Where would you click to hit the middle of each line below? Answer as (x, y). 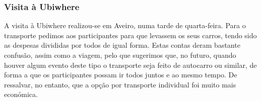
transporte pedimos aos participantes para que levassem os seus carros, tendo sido (130, 35)
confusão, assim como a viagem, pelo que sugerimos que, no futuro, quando (120, 55)
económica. (21, 94)
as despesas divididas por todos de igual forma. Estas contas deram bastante (122, 45)
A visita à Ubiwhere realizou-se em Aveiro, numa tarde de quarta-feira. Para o (125, 25)
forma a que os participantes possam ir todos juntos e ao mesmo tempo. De (121, 75)
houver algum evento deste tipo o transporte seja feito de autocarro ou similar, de (130, 65)
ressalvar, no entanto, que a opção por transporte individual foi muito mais (120, 84)
